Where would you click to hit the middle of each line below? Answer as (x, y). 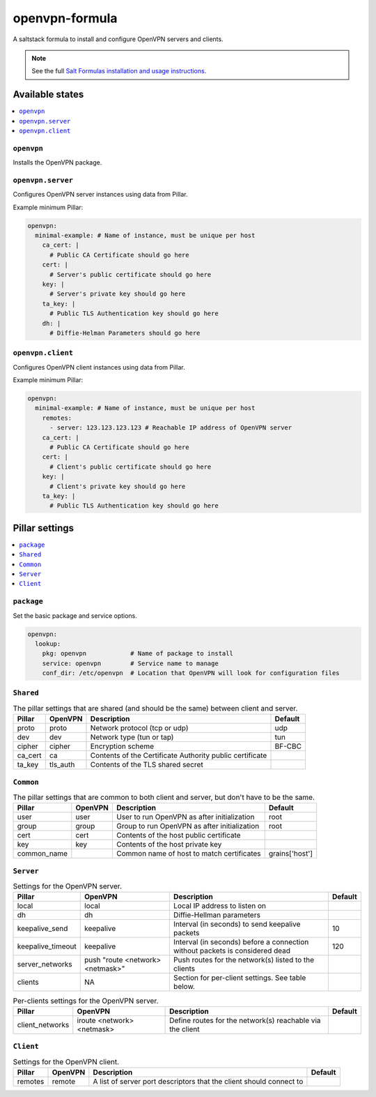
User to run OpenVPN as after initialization (185, 817)
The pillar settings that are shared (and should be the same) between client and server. (155, 709)
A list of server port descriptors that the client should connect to (198, 1081)
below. (184, 987)
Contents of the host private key (169, 845)
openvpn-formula (65, 18)
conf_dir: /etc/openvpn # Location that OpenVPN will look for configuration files (191, 673)
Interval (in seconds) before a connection (241, 942)
